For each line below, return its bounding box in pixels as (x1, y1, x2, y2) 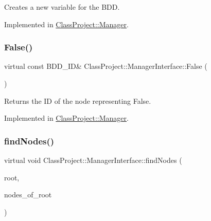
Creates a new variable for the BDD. (4, 2, 120, 12)
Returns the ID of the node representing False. (4, 95, 151, 106)
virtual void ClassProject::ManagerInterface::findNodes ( (4, 155, 182, 165)
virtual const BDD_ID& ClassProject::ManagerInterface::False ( (4, 61, 207, 71)
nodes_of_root (4, 189, 52, 200)
